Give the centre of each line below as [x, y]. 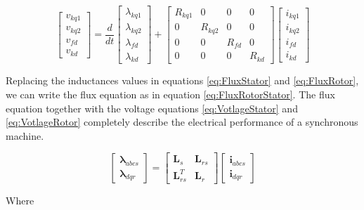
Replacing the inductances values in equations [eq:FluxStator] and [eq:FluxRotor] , [182, 80]
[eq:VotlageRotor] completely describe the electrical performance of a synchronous [182, 122]
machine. [25, 135]
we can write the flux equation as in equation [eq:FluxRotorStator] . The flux [170, 94]
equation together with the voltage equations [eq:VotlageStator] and [152, 108]
